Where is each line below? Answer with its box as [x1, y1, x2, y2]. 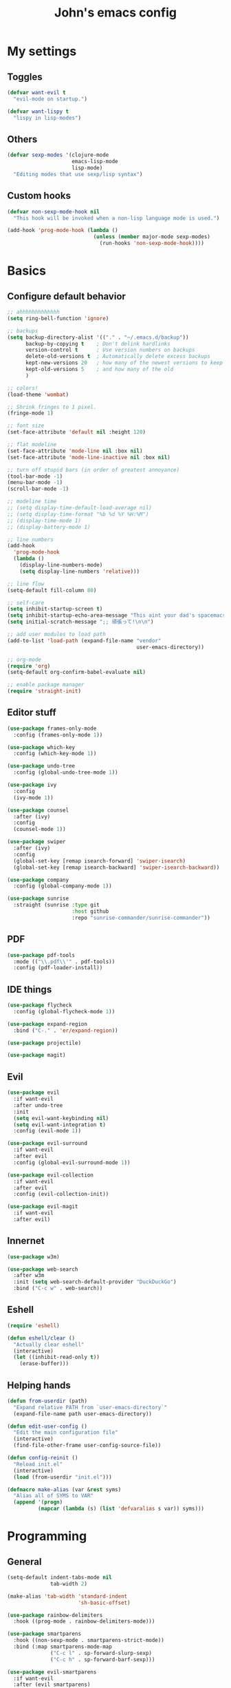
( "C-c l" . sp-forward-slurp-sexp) [50, 1649, 153, 1656]
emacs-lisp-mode [71, 158, 118, 165]
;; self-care [7, 599, 45, 606]
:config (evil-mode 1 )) [13, 1128, 81, 1135]
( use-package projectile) [7, 1040, 81, 1046]
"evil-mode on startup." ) [13, 95, 88, 103]
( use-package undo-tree [7, 763, 76, 770]
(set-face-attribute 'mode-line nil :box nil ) [7, 447, 143, 454]
